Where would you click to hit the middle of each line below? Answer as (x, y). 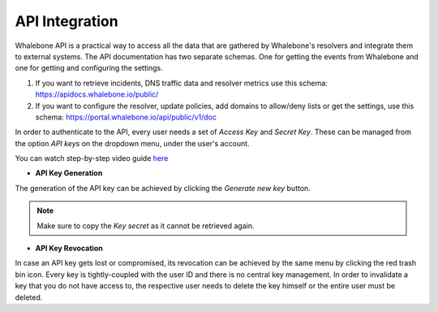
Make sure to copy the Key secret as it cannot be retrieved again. (146, 225)
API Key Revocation (69, 249)
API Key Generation (69, 173)
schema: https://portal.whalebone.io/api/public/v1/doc (126, 117)
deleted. (29, 297)
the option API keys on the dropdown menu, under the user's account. (133, 143)
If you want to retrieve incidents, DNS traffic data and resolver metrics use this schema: (181, 83)
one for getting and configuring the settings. (89, 68)
